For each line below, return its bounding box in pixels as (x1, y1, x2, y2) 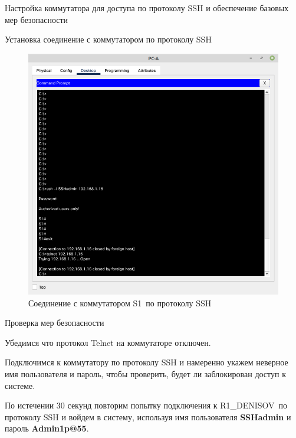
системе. (5, 379, 35, 391)
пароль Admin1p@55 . (5, 422, 89, 434)
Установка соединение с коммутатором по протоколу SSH (5, 33, 212, 45)
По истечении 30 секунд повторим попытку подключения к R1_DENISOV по (5, 399, 288, 411)
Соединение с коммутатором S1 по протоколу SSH (28, 296, 212, 309)
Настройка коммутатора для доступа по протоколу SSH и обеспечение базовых (5, 2, 289, 14)
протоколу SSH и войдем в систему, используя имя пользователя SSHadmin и (5, 410, 291, 423)
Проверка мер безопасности (5, 316, 104, 329)
